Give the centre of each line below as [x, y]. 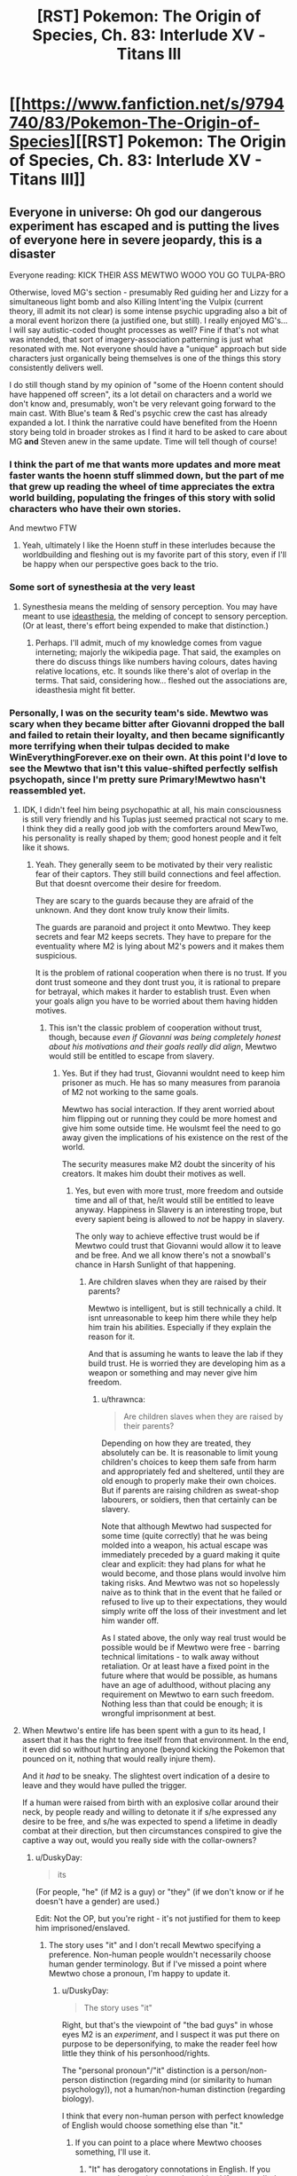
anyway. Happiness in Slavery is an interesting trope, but [179, 1210]
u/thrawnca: [124, 1399]
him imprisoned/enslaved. [82, 1928]
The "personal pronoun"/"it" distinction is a [141, 2070]
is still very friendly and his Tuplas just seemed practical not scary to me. [155, 819]
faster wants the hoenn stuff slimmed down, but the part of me [147, 475]
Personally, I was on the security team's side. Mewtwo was [139, 713]
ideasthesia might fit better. [85, 690]
